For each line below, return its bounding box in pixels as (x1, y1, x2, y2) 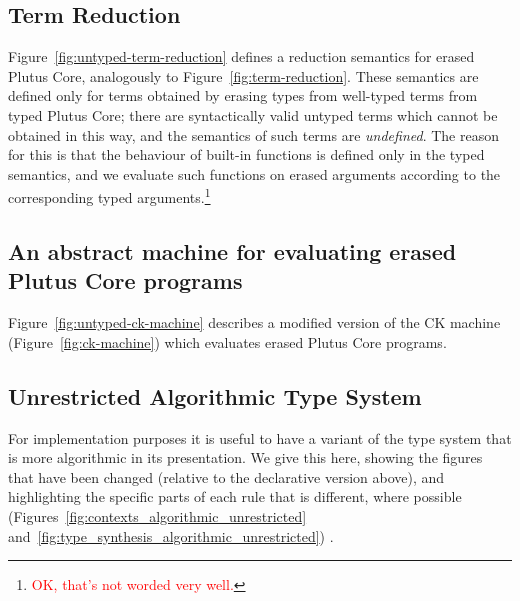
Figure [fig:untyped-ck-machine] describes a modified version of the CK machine (8, 312, 501, 333)
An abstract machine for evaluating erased (8, 236, 457, 266)
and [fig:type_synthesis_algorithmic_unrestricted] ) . (8, 525, 334, 546)
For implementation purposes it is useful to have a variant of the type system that (8, 427, 512, 448)
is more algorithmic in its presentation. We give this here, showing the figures (8, 447, 483, 468)
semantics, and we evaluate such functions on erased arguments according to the (8, 163, 501, 184)
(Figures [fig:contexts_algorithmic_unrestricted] (8, 505, 307, 526)
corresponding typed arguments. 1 (8, 184, 211, 208)
